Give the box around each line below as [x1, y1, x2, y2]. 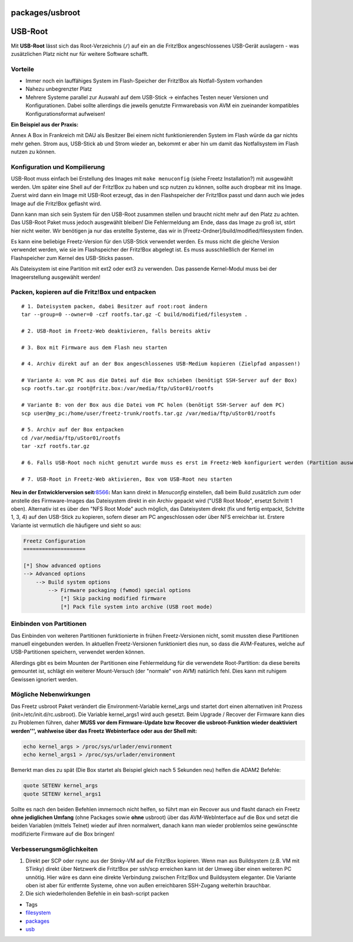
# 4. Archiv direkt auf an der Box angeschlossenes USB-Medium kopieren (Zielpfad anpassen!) [21, 361, 301, 367]
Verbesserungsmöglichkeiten [11, 845, 98, 853]
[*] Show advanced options [23, 562, 101, 569]
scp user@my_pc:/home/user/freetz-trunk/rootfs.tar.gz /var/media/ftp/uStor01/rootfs [21, 410, 276, 417]
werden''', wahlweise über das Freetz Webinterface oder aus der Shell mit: [11, 727, 197, 734]
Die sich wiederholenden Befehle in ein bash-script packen [25, 890, 169, 897]
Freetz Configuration [23, 537, 86, 544]
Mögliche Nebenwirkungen [11, 690, 91, 698]
